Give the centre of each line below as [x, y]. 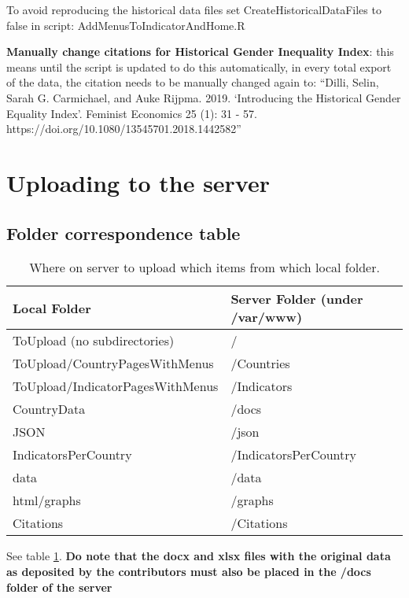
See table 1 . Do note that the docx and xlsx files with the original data [199, 556]
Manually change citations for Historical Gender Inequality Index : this [200, 52]
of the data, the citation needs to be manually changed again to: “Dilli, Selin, [193, 82]
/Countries [260, 364]
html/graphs [47, 500]
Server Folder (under [297, 299]
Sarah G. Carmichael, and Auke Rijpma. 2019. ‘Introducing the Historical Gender [204, 97]
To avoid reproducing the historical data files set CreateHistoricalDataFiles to [194, 9]
